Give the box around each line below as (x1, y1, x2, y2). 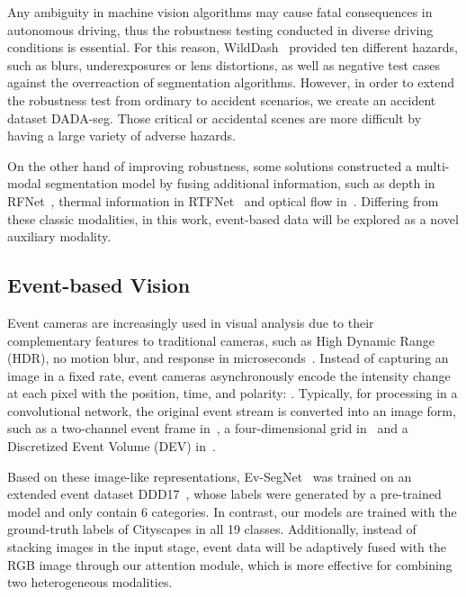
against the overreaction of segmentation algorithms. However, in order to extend (7, 73, 455, 92)
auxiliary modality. (7, 227, 112, 246)
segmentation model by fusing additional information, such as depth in (45, 174, 435, 193)
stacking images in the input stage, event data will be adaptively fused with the (7, 538, 446, 556)
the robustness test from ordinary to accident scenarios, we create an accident (7, 90, 436, 109)
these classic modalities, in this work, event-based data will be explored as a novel (7, 209, 459, 228)
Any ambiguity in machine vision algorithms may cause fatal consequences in (7, 3, 433, 21)
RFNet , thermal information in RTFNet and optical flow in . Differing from (7, 191, 439, 210)
